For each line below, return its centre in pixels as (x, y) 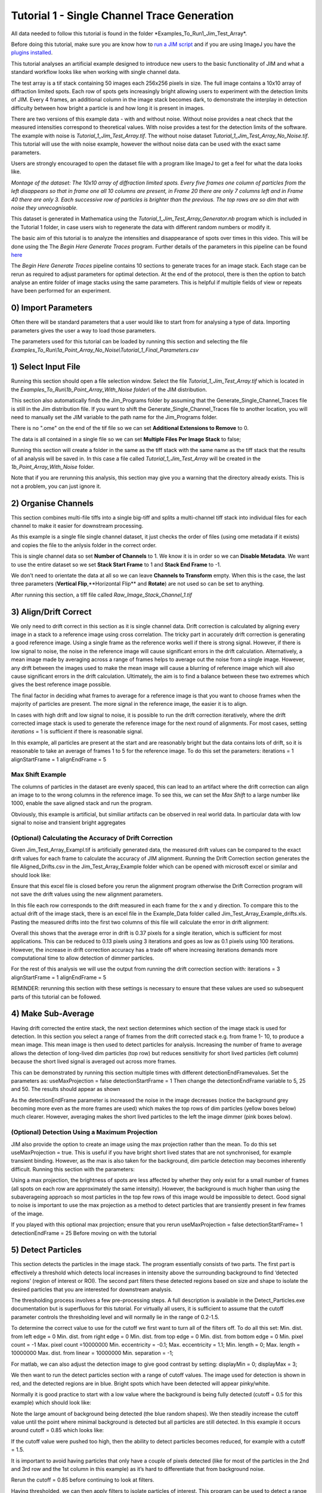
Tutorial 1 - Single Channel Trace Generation (123, 16)
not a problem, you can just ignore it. (56, 486)
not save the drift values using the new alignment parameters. (87, 894)
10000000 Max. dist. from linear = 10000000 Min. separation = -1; (92, 1353)
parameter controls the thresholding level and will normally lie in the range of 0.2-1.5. (115, 1317)
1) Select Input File (46, 367)
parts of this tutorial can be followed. (56, 997)
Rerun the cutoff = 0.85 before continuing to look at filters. (83, 1480)
